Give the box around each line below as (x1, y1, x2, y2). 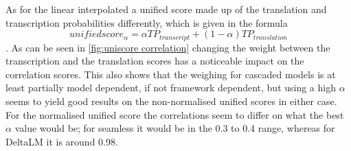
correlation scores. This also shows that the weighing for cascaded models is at (5, 67, 336, 81)
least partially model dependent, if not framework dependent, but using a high (5, 80, 336, 95)
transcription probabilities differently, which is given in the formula (5, 15, 288, 30)
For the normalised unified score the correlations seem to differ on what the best (5, 107, 344, 121)
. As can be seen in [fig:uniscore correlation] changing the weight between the (5, 40, 330, 54)
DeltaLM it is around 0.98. (5, 134, 118, 148)
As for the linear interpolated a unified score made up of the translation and (5, 2, 327, 16)
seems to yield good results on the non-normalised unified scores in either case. (5, 94, 337, 108)
